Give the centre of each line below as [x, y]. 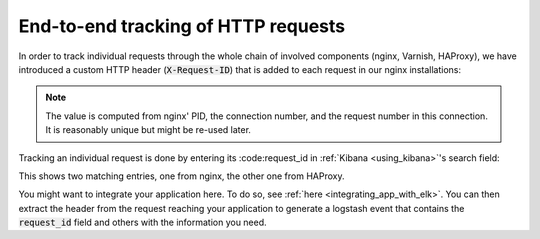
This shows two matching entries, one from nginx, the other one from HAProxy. [181, 176]
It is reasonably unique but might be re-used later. [148, 130]
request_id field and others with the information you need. [142, 222]
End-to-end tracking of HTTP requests [182, 26]
